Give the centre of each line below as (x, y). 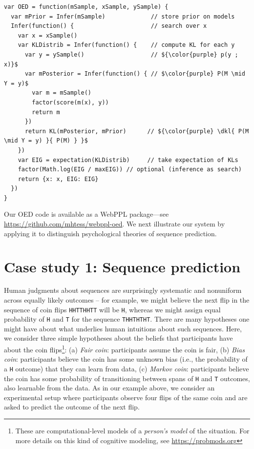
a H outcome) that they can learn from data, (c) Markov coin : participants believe (127, 368)
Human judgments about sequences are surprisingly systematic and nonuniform (123, 290)
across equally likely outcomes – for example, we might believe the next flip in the (127, 299)
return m (46, 112)
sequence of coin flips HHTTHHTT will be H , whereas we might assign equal (112, 309)
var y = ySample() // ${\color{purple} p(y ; (131, 54)
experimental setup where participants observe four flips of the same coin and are (126, 397)
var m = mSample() (62, 93)
